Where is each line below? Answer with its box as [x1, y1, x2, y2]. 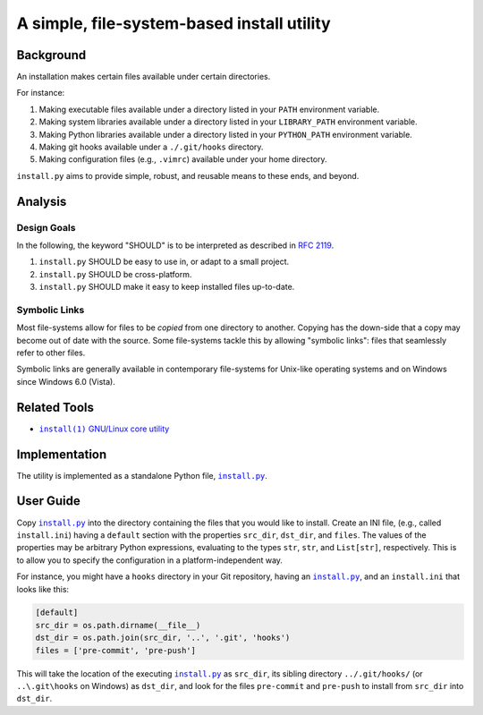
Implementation [16, 447, 107, 462]
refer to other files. [16, 347, 86, 358]
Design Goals [16, 221, 76, 234]
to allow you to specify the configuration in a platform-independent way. [16, 555, 284, 566]
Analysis [16, 193, 67, 209]
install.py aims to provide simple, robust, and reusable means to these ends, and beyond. [16, 170, 360, 181]
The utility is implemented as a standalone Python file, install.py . [16, 470, 268, 481]
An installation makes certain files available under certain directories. [16, 72, 271, 82]
